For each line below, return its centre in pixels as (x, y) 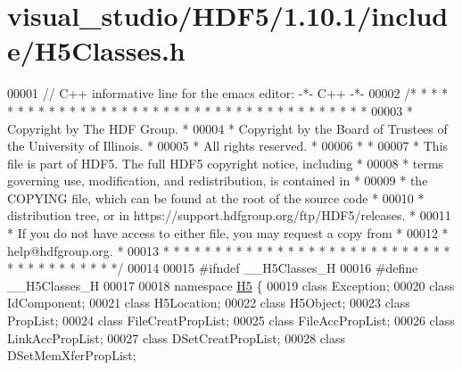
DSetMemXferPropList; (72, 355)
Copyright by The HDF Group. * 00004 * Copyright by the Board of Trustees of (227, 128)
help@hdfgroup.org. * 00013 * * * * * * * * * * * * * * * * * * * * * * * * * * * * (229, 250)
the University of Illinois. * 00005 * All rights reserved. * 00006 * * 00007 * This (228, 146)
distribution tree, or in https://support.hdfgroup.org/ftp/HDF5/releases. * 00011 (229, 215)
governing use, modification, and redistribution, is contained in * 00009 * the (218, 181)
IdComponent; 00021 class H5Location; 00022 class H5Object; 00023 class (209, 303)
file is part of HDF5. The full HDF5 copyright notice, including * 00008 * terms (226, 163)
